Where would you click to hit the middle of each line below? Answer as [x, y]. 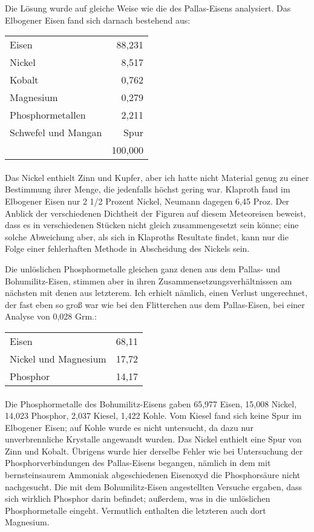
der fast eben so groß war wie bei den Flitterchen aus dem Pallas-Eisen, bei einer [155, 304]
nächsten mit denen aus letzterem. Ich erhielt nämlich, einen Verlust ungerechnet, [156, 293]
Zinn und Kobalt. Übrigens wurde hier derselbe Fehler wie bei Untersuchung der [154, 451]
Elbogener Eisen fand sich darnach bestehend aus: [98, 20]
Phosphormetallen [48, 115]
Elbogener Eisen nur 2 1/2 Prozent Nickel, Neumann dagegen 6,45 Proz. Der [147, 201]
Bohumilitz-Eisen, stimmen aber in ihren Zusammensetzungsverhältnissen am [149, 281]
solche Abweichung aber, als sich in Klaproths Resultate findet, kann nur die [147, 236]
